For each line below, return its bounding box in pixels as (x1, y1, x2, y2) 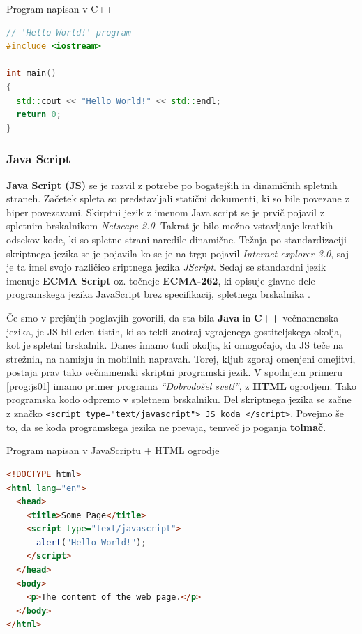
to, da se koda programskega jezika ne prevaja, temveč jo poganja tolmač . (6, 419, 326, 434)
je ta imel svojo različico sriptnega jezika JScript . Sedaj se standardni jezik (6, 259, 326, 274)
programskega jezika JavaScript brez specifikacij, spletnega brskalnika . (6, 287, 310, 301)
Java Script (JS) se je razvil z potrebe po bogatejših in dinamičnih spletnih (6, 177, 338, 192)
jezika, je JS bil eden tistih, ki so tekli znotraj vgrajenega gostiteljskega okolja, (6, 324, 342, 338)
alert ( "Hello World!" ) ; (36, 537, 146, 548)
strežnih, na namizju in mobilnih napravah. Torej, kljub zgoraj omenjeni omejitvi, (6, 351, 356, 365)
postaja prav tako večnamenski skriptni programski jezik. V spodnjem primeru (6, 365, 343, 379)
